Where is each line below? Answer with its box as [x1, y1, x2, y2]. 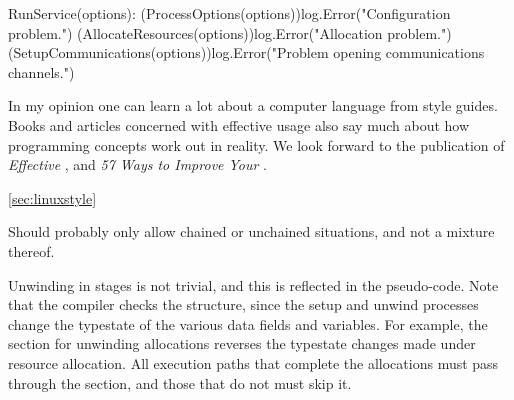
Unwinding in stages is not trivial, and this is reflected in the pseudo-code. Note [8, 274, 499, 295]
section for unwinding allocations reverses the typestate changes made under [8, 333, 476, 354]
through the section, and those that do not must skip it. [8, 372, 352, 393]
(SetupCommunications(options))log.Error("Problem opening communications [8, 42, 485, 63]
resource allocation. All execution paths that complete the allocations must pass [8, 352, 499, 373]
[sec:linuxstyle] [8, 187, 97, 208]
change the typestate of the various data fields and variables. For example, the [8, 313, 488, 334]
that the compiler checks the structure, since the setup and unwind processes [8, 294, 479, 315]
